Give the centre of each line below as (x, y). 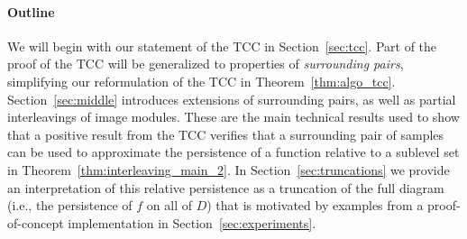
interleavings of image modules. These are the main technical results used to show (233, 117)
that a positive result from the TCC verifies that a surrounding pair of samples (226, 134)
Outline (31, 11)
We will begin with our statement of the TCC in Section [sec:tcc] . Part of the (222, 46)
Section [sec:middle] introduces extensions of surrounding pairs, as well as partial (232, 99)
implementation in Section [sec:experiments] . (192, 222)
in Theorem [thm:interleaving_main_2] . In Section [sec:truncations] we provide (229, 169)
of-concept (36, 222)
